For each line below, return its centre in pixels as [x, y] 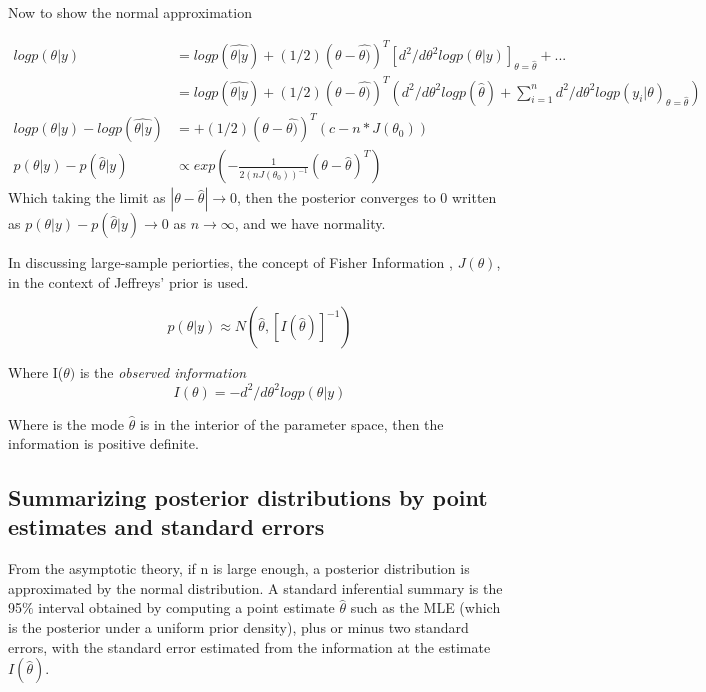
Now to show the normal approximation [130, 12]
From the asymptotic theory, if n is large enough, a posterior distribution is [239, 568]
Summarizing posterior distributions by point [248, 497]
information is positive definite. [103, 443]
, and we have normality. [310, 223]
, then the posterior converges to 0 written [367, 197]
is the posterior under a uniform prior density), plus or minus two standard [238, 627]
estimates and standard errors [166, 526]
